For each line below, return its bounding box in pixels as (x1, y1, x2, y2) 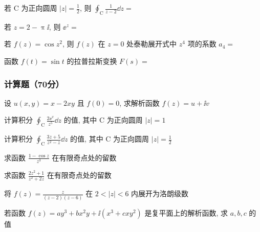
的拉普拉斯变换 (67, 55, 117, 66)
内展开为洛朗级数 (131, 188, 189, 199)
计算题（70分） (4, 77, 64, 90)
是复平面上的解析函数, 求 (144, 207, 228, 218)
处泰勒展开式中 (126, 38, 177, 49)
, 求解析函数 (119, 97, 160, 108)
